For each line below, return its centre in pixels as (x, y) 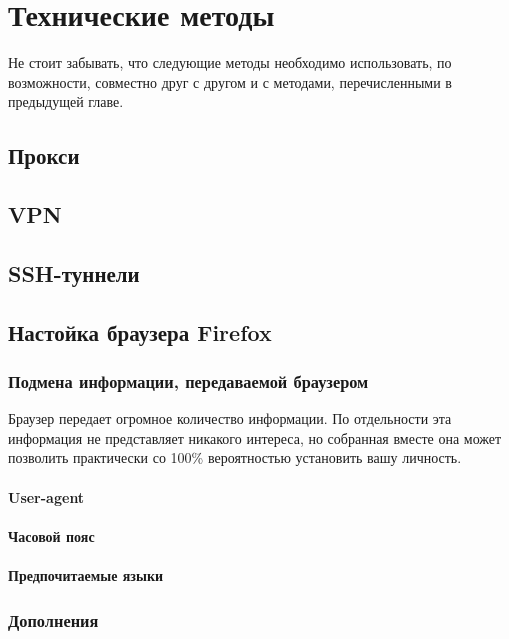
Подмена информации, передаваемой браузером (188, 380)
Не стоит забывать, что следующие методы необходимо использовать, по (230, 62)
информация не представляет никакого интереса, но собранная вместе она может (255, 437)
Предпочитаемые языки (86, 575)
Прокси (44, 155)
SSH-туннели (74, 272)
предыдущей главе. (66, 101)
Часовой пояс (51, 535)
